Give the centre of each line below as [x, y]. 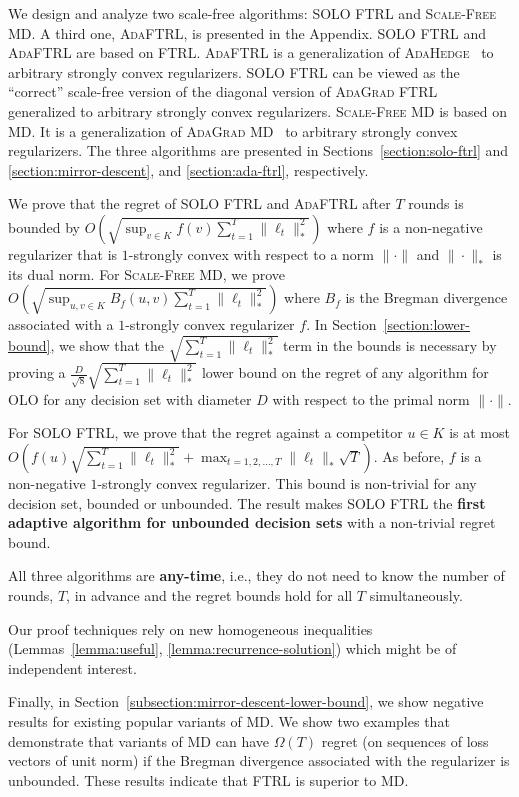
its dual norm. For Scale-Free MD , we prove [147, 273]
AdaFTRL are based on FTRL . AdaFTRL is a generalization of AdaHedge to [251, 52]
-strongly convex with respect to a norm [251, 253]
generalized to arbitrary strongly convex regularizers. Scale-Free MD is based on [257, 110]
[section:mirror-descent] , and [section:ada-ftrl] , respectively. [188, 169]
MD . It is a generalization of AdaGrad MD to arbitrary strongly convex [233, 130]
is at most [479, 432]
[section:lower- [426, 324]
